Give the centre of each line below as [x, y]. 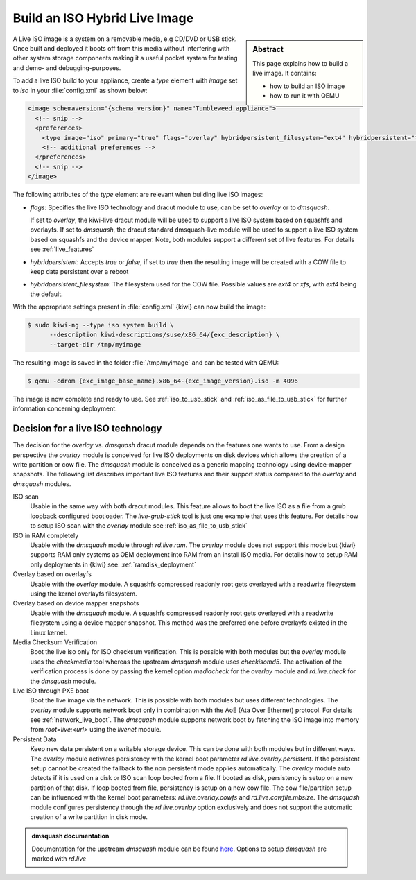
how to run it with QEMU [305, 95]
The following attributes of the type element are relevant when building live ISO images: [138, 195]
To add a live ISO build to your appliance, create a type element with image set [125, 80]
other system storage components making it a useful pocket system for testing [125, 58]
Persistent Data [35, 739]
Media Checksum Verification [55, 642]
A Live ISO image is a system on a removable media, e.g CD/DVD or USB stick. [125, 39]
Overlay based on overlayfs [52, 574]
